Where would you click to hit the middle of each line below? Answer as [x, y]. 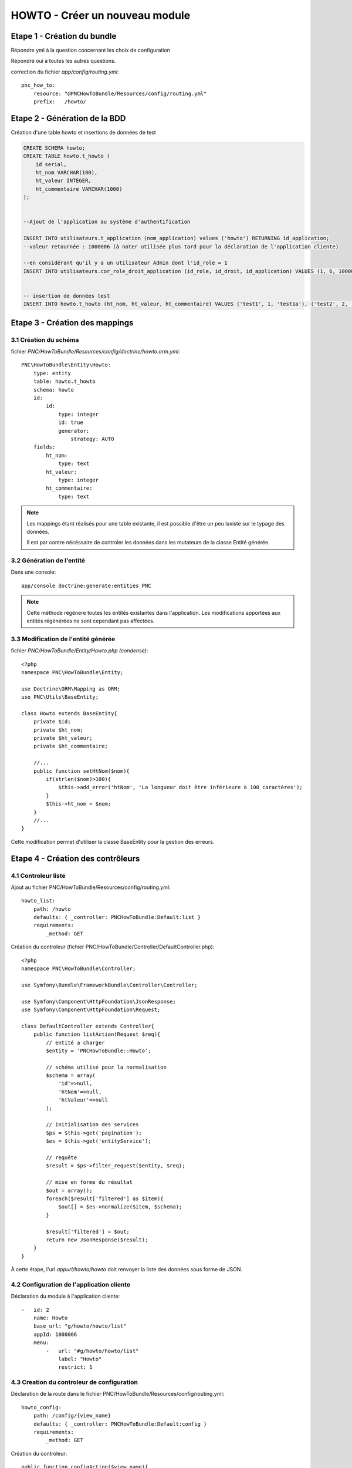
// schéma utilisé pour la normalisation [106, 1067]
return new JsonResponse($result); [97, 1240]
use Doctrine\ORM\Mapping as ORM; [71, 689]
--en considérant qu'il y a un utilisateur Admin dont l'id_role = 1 [125, 263]
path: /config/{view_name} [72, 1416]
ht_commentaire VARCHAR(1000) [79, 189]
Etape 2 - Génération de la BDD [68, 118]
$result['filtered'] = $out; [88, 1231]
